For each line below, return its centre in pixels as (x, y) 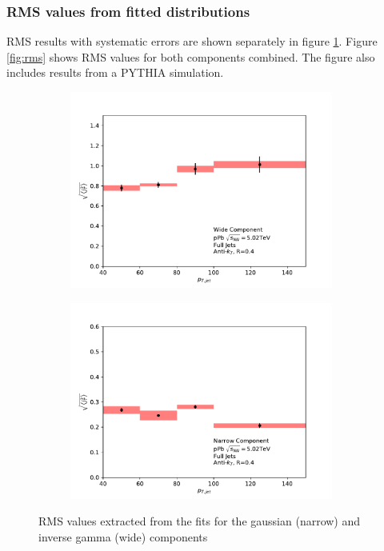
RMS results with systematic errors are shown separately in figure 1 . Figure (192, 41)
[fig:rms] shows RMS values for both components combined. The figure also (191, 56)
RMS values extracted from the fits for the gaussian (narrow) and (200, 521)
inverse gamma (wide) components (123, 536)
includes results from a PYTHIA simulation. (115, 72)
